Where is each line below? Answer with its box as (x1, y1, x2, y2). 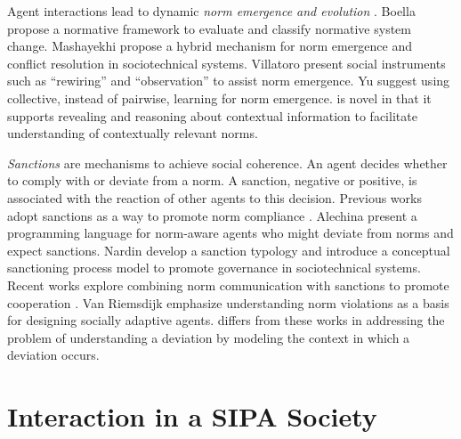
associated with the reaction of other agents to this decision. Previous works (7, 188, 422, 207)
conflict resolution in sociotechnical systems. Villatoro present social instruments (7, 53, 446, 72)
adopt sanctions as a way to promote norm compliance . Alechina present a (7, 206, 417, 224)
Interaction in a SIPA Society (7, 398, 377, 435)
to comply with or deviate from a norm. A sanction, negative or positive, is (7, 171, 417, 190)
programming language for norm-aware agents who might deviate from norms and (7, 224, 454, 242)
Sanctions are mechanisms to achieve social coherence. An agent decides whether (7, 153, 448, 172)
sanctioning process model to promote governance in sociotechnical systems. (7, 258, 421, 277)
